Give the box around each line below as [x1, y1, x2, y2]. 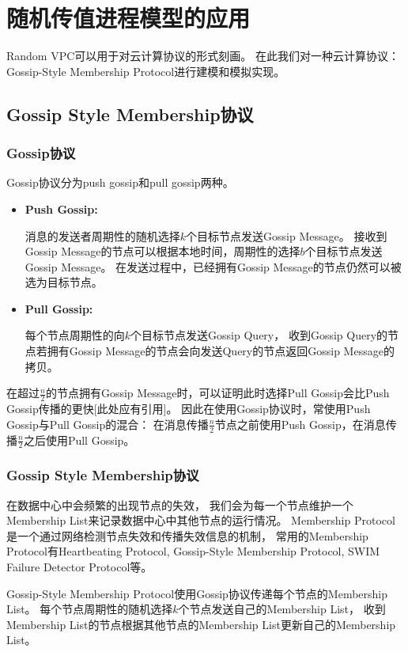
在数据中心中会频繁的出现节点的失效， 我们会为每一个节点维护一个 [6, 496, 353, 513]
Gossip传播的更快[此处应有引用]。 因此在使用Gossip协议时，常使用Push [6, 400, 371, 417]
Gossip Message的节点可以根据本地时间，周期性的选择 [25, 243, 300, 260]
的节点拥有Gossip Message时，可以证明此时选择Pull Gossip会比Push [45, 385, 390, 401]
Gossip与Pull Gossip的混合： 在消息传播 [6, 415, 209, 432]
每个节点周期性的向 [25, 327, 125, 343]
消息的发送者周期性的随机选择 [25, 227, 180, 244]
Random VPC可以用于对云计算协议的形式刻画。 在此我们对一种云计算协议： [6, 47, 399, 64]
